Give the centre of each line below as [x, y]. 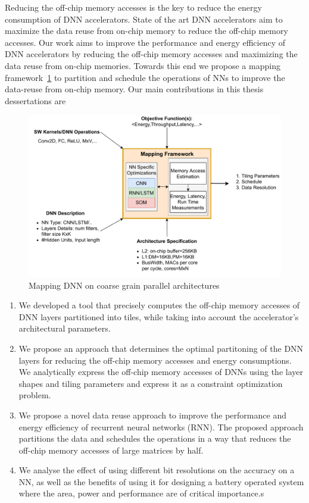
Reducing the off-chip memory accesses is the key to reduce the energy [133, 7]
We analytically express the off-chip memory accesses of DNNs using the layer [161, 372]
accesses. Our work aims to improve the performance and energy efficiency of [145, 42]
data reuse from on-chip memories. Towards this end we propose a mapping [143, 65]
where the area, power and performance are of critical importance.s [141, 493]
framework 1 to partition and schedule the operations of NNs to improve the [145, 77]
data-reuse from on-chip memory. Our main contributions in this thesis [134, 89]
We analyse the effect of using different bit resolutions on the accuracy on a [157, 470]
